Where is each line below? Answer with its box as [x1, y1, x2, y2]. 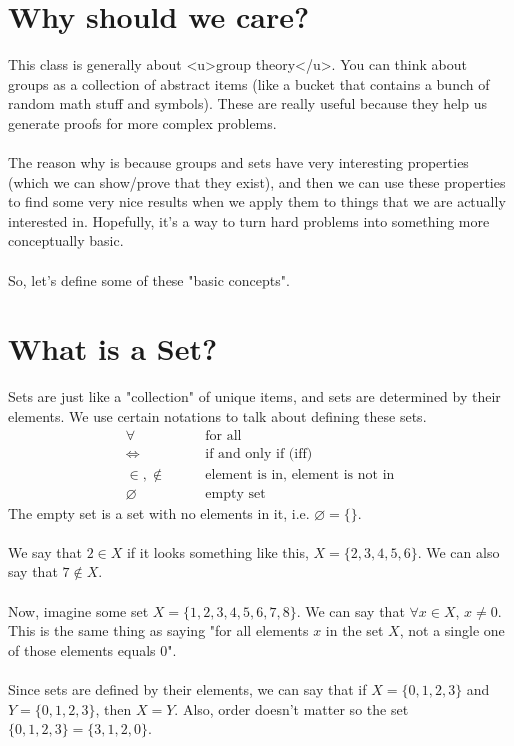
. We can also [417, 541, 500, 562]
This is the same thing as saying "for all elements [8, 620, 309, 641]
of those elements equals [8, 639, 156, 660]
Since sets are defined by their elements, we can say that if [8, 679, 367, 700]
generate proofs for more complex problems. [8, 112, 277, 133]
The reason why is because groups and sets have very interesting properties [8, 152, 469, 173]
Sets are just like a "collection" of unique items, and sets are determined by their [8, 386, 501, 407]
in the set [325, 620, 384, 641]
